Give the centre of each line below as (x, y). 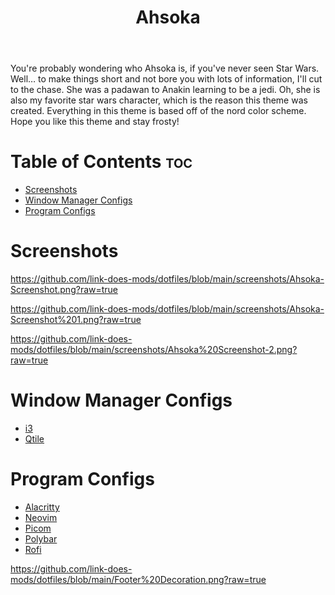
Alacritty (42, 507)
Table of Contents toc (101, 162)
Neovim (41, 517)
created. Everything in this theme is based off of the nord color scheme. (158, 111)
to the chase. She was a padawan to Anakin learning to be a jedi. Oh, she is (165, 90)
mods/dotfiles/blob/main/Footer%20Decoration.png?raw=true (138, 579)
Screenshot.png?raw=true (64, 290)
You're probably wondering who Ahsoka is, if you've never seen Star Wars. (165, 68)
